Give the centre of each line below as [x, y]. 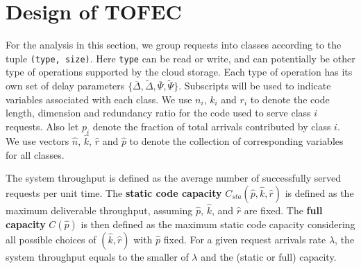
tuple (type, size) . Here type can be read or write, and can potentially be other [180, 58]
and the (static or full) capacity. [269, 256]
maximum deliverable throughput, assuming [99, 210]
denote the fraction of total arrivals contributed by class [212, 126]
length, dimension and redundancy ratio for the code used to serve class [158, 113]
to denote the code [290, 99]
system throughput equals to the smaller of [97, 256]
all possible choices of [51, 239]
